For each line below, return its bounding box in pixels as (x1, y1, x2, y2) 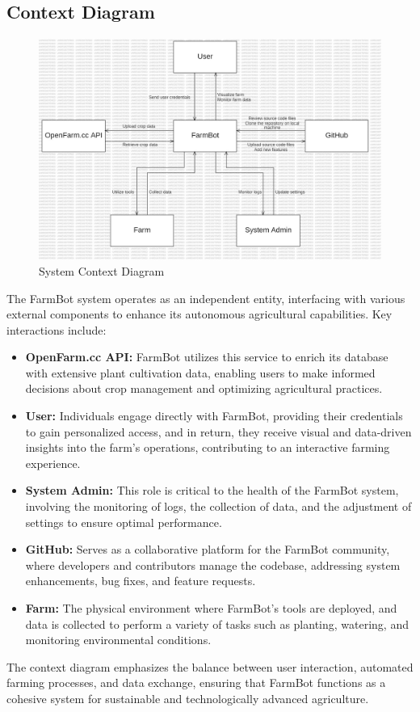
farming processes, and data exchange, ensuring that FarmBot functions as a (6, 674, 386, 691)
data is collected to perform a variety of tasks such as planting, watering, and (25, 615, 409, 632)
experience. (25, 454, 81, 471)
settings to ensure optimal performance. (25, 513, 222, 530)
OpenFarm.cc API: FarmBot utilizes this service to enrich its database (25, 348, 388, 365)
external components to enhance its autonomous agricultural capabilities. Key (6, 305, 393, 322)
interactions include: (6, 321, 107, 338)
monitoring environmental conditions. (25, 631, 212, 648)
